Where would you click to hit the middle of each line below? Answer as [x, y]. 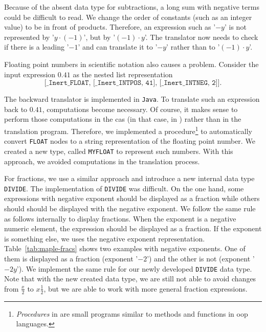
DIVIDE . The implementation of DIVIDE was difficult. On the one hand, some [124, 188]
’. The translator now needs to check [201, 37]
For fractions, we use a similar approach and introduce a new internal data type [129, 178]
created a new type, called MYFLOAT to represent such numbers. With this [119, 151]
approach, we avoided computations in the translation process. [102, 161]
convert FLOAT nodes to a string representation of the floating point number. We [130, 141]
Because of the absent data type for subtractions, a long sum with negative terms [132, 7]
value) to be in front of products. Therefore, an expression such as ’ [110, 27]
